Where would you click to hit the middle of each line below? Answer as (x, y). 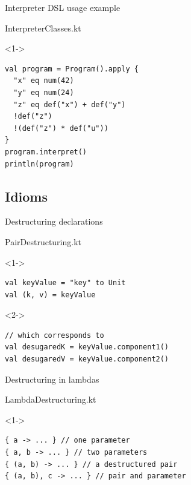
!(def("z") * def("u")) (61, 128)
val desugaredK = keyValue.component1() (87, 347)
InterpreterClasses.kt (43, 28)
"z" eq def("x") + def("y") (70, 104)
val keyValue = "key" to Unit (65, 283)
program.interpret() (46, 152)
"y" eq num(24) (44, 92)
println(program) (39, 164)
